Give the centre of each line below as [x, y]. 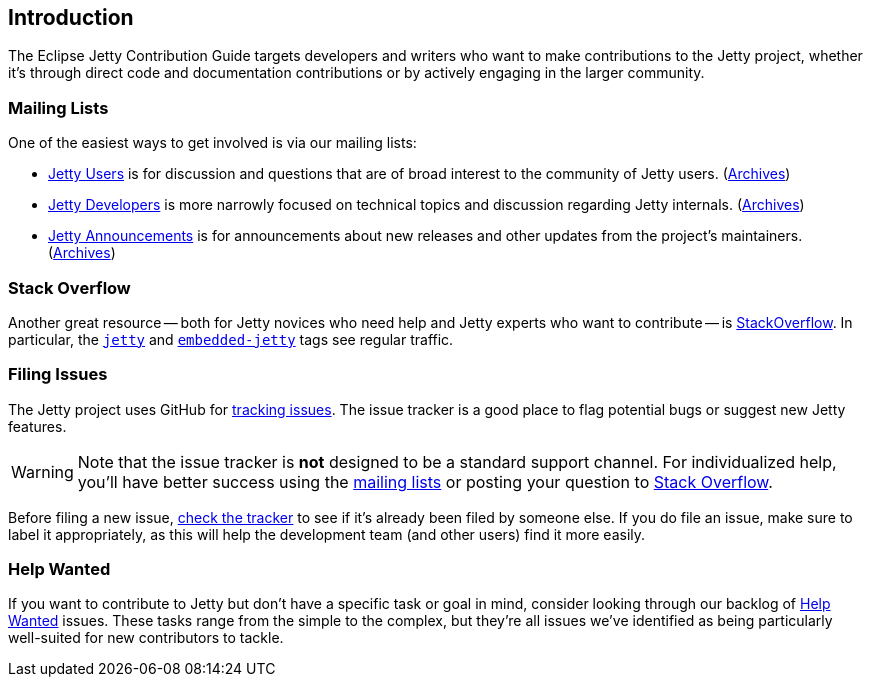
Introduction [71, 17]
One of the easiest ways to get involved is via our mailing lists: [212, 143]
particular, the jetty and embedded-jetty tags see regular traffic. [231, 339]
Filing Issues [58, 374]
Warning [42, 471]
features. [37, 426]
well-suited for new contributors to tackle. [146, 638]
